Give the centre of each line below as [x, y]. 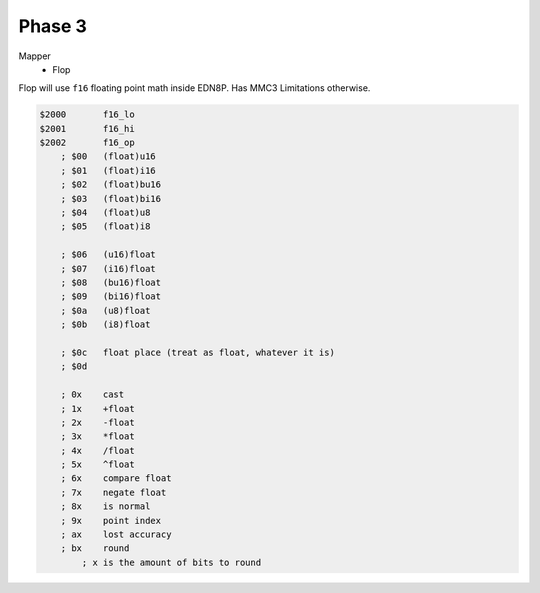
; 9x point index [111, 520]
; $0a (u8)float [105, 310]
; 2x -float [97, 422]
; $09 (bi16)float [111, 296]
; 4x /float [97, 450]
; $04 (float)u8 [105, 213]
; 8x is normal [105, 506]
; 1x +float [97, 408]
